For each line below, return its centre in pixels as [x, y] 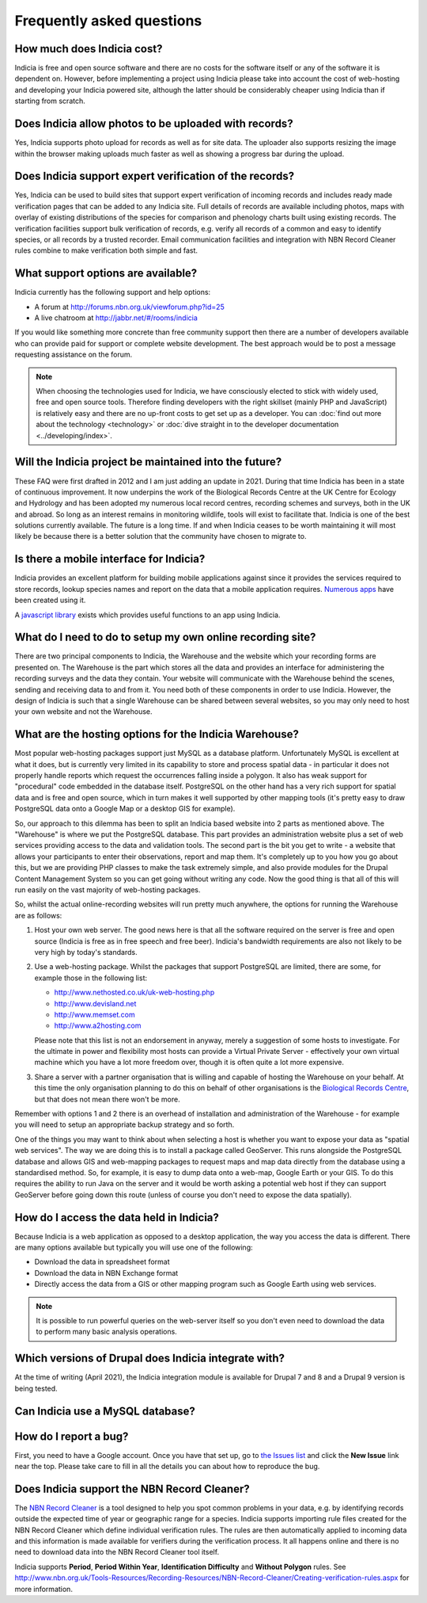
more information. [43, 1589]
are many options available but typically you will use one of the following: [134, 1247]
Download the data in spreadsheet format [102, 1262]
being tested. [36, 1388]
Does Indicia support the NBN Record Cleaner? [132, 1488]
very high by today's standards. [86, 952]
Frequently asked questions [108, 21]
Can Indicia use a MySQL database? [105, 1411]
